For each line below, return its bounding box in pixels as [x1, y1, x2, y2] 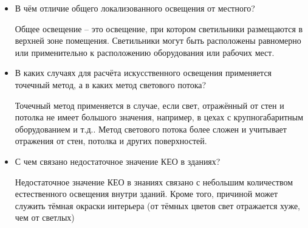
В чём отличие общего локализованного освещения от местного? [15, 2, 255, 14]
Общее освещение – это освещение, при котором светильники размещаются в [15, 22, 303, 35]
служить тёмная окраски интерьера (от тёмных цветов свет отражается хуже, [15, 199, 300, 212]
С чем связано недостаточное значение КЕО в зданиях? [15, 154, 221, 167]
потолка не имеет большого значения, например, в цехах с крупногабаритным [15, 111, 304, 123]
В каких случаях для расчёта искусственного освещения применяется [15, 66, 272, 79]
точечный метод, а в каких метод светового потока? [15, 78, 207, 91]
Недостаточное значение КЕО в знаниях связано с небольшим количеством [15, 175, 293, 188]
